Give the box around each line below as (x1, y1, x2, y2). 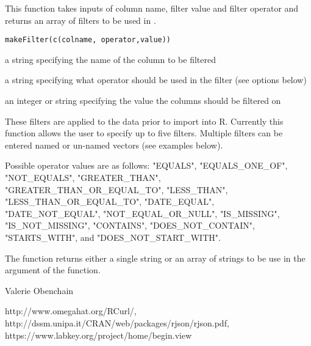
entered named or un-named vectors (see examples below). (5, 138, 223, 151)
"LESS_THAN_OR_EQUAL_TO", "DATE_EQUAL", (5, 195, 215, 208)
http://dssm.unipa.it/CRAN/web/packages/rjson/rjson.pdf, (5, 316, 229, 329)
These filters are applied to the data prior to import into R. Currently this (5, 114, 284, 127)
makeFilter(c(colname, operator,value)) (5, 35, 171, 45)
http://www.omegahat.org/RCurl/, (5, 304, 137, 317)
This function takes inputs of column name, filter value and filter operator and (5, 2, 299, 14)
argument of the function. (5, 263, 101, 276)
